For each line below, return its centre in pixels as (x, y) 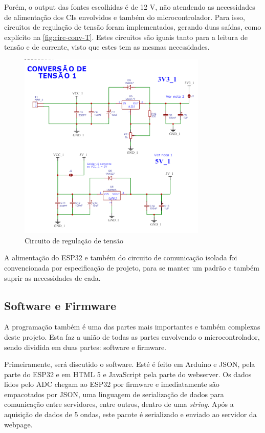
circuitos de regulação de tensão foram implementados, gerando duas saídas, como (133, 27)
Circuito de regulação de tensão (74, 240)
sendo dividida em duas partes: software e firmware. (85, 347)
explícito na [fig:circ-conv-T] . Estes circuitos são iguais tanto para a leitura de (126, 37)
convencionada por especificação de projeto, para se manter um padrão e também (132, 267)
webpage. (18, 424)
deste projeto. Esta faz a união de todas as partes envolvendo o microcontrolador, (132, 336)
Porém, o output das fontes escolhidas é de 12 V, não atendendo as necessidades (130, 7)
